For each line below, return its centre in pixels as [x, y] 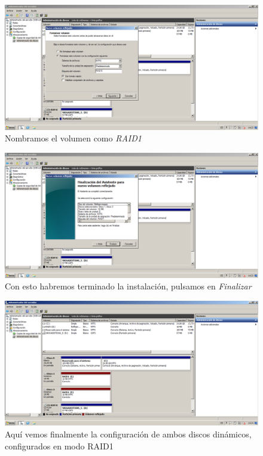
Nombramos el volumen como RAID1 [73, 138]
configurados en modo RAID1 [59, 446]
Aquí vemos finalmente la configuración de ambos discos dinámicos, [128, 434]
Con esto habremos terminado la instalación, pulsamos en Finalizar [128, 286]
